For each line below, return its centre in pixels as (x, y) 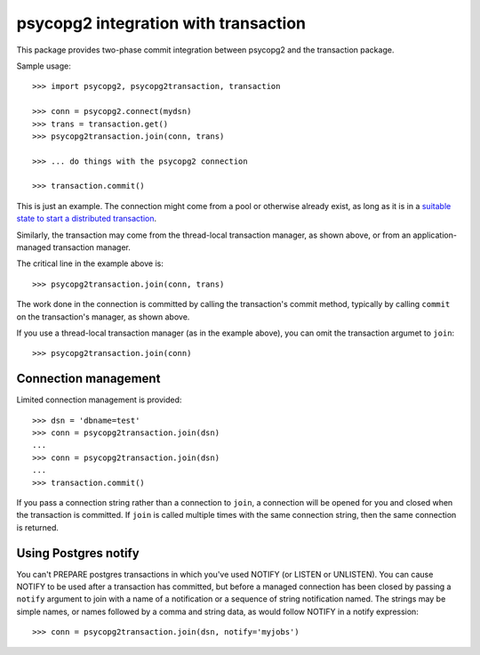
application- (435, 235)
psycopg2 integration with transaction (161, 23)
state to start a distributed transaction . (87, 219)
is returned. (38, 527)
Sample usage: (44, 66)
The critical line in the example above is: (90, 263)
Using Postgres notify (78, 553)
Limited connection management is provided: (99, 400)
